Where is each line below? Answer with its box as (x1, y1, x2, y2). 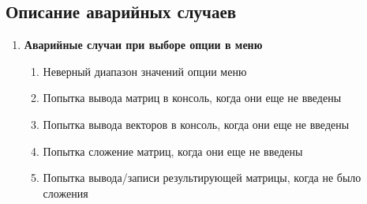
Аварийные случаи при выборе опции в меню (24, 36, 263, 53)
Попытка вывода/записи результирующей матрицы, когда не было (43, 169, 361, 186)
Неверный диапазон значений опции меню (43, 62, 247, 79)
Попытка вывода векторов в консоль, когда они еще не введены (43, 115, 350, 132)
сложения (43, 184, 88, 201)
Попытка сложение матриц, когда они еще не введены (43, 142, 303, 159)
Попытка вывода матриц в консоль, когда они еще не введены (43, 89, 342, 106)
